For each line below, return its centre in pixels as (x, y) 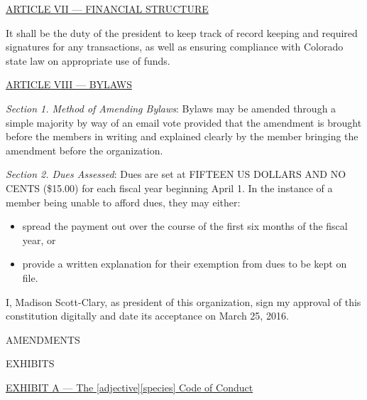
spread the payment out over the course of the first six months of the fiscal (185, 226)
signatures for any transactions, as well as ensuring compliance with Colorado (175, 47)
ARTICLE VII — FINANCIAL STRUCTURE (107, 9)
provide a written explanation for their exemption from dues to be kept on (185, 264)
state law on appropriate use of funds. (88, 60)
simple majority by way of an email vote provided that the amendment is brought (184, 122)
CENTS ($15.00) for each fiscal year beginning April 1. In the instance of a (169, 188)
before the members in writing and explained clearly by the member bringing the (182, 136)
